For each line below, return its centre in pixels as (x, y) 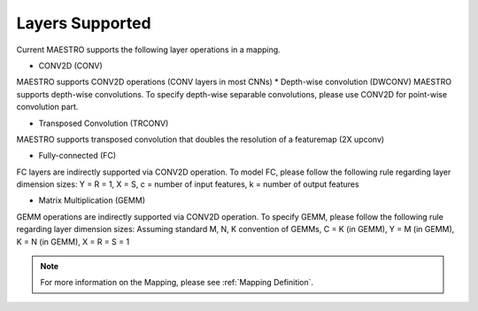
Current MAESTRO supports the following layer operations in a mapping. (148, 50)
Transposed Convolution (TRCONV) (104, 123)
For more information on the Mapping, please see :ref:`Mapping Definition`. (177, 283)
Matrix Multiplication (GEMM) (92, 200)
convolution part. (47, 107)
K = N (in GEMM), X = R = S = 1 (73, 241)
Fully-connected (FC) (77, 156)
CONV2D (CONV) (71, 66)
